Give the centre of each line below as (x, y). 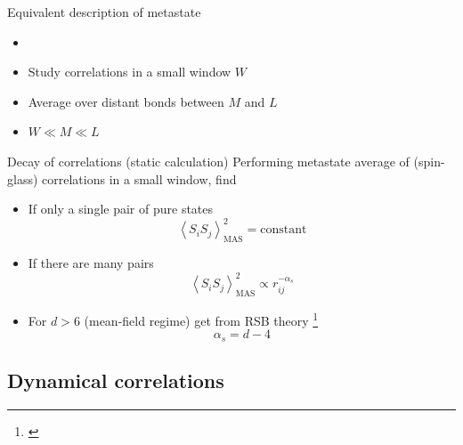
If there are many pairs (91, 263)
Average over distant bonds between (126, 101)
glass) (23, 178)
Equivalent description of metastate (104, 12)
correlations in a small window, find (139, 178)
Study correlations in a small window (130, 72)
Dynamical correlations (116, 380)
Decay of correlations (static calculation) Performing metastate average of (208, 161)
